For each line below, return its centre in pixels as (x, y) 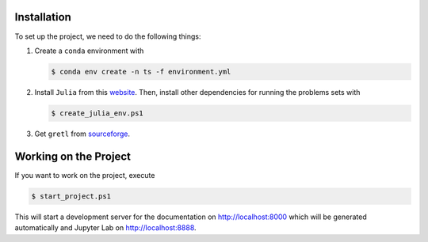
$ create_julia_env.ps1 (97, 113)
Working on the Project (73, 156)
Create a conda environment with (89, 51)
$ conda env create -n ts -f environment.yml (141, 72)
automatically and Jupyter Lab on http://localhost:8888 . (106, 228)
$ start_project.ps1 (71, 196)
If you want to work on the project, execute (85, 175)
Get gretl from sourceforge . (82, 134)
